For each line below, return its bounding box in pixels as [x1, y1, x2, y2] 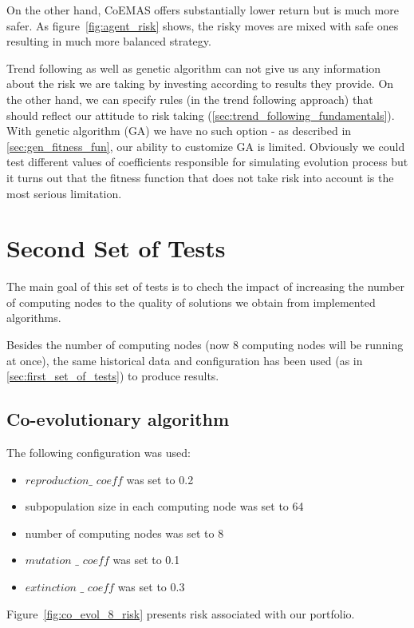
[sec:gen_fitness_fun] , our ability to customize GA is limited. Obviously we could [6, 137, 405, 154]
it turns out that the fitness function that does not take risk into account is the [6, 169, 394, 185]
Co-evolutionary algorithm [6, 407, 230, 431]
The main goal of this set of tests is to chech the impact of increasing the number [6, 278, 405, 295]
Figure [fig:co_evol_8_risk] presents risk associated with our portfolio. [6, 605, 355, 622]
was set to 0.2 [126, 471, 194, 487]
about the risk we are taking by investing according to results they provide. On [6, 75, 394, 92]
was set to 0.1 [112, 551, 180, 568]
